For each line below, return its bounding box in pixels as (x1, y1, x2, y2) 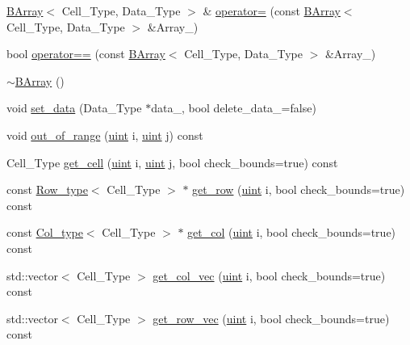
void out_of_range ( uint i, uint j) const (6, 126, 203, 143)
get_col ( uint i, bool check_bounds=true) (187, 224, 396, 241)
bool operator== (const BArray (6, 45, 165, 62)
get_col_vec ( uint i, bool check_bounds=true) (153, 267, 386, 284)
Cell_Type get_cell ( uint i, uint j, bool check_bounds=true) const (6, 154, 338, 170)
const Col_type (6, 224, 83, 241)
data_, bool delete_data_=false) (151, 99, 316, 116)
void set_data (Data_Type (6, 99, 142, 116)
